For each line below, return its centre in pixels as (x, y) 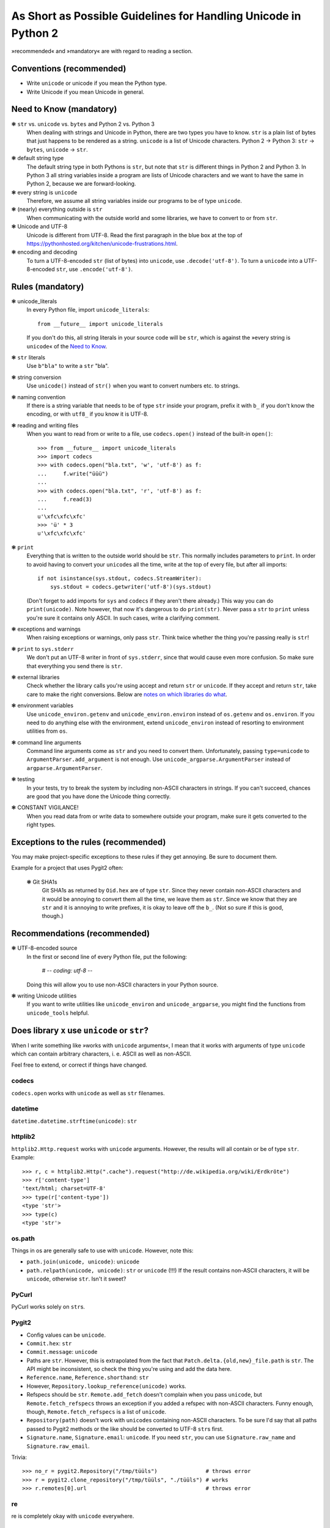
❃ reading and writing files (45, 425)
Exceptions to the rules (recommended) (89, 842)
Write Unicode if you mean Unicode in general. (86, 92)
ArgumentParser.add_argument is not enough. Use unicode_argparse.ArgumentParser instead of (159, 759)
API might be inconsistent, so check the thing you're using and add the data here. (129, 1369)
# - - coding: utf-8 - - (67, 971)
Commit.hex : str (49, 1343)
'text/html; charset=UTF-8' (64, 1188)
